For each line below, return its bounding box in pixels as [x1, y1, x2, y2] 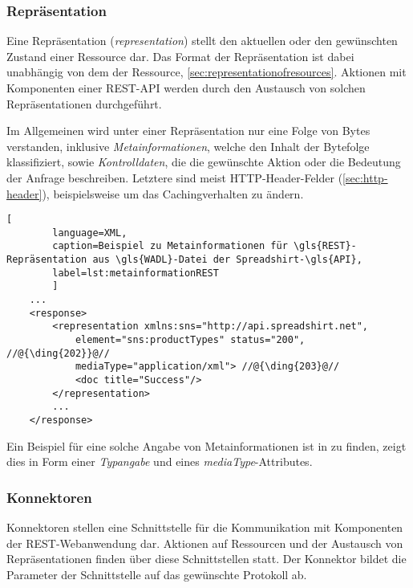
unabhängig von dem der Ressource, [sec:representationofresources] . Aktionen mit [6, 63, 407, 80]
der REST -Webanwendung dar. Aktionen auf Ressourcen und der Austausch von [6, 534, 403, 551]
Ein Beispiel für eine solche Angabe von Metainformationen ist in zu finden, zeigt [6, 437, 407, 454]
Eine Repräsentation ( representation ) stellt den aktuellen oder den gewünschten [6, 32, 398, 49]
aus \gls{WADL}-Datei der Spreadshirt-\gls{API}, [92, 254, 362, 266]
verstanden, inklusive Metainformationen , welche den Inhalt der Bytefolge [6, 137, 370, 154]
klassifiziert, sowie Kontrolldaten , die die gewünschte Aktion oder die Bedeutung [6, 153, 401, 170]
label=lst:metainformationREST [52, 267, 219, 279]
